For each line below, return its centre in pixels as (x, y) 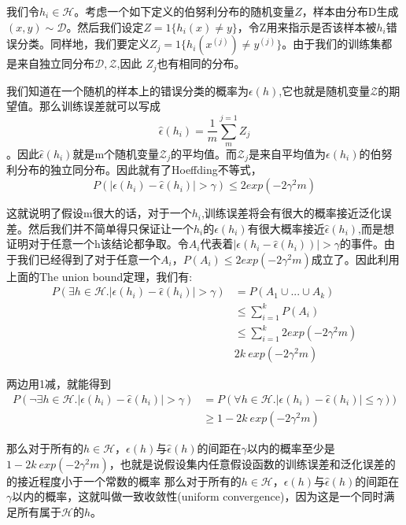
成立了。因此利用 (355, 259)
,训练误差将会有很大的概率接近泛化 (291, 213)
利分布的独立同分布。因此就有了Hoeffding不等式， (134, 170)
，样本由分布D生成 (350, 11)
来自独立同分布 (55, 63)
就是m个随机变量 (116, 154)
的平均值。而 (204, 154)
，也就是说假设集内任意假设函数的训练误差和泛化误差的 (252, 463)
